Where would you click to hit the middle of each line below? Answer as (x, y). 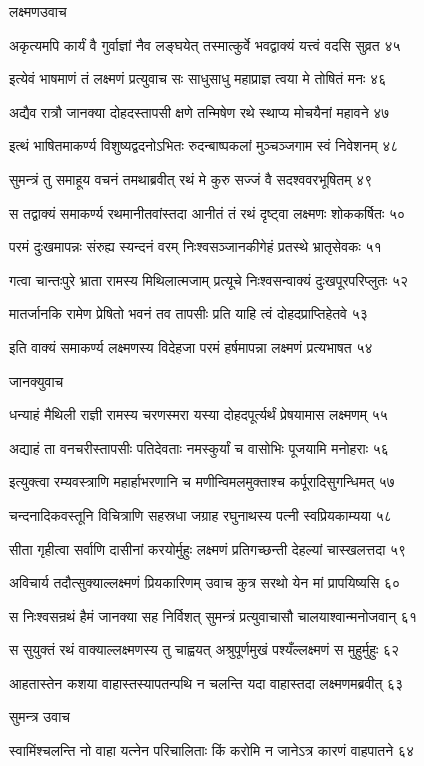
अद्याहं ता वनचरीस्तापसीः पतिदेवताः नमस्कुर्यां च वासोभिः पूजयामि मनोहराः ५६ (199, 447)
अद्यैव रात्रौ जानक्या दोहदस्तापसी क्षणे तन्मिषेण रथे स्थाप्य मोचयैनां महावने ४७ (199, 111)
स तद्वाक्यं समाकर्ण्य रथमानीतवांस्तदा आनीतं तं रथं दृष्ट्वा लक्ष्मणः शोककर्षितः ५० (207, 212)
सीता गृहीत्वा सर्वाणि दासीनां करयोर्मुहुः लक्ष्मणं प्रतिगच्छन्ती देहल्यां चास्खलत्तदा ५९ (208, 548)
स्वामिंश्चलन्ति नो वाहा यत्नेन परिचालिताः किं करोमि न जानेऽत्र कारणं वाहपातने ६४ (211, 750)
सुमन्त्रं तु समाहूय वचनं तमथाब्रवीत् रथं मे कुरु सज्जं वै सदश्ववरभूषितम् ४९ (191, 178)
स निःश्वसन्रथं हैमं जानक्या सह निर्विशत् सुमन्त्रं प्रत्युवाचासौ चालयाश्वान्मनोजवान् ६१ (213, 615)
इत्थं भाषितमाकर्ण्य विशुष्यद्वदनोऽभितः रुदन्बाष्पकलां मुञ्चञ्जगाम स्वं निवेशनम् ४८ (204, 145)
